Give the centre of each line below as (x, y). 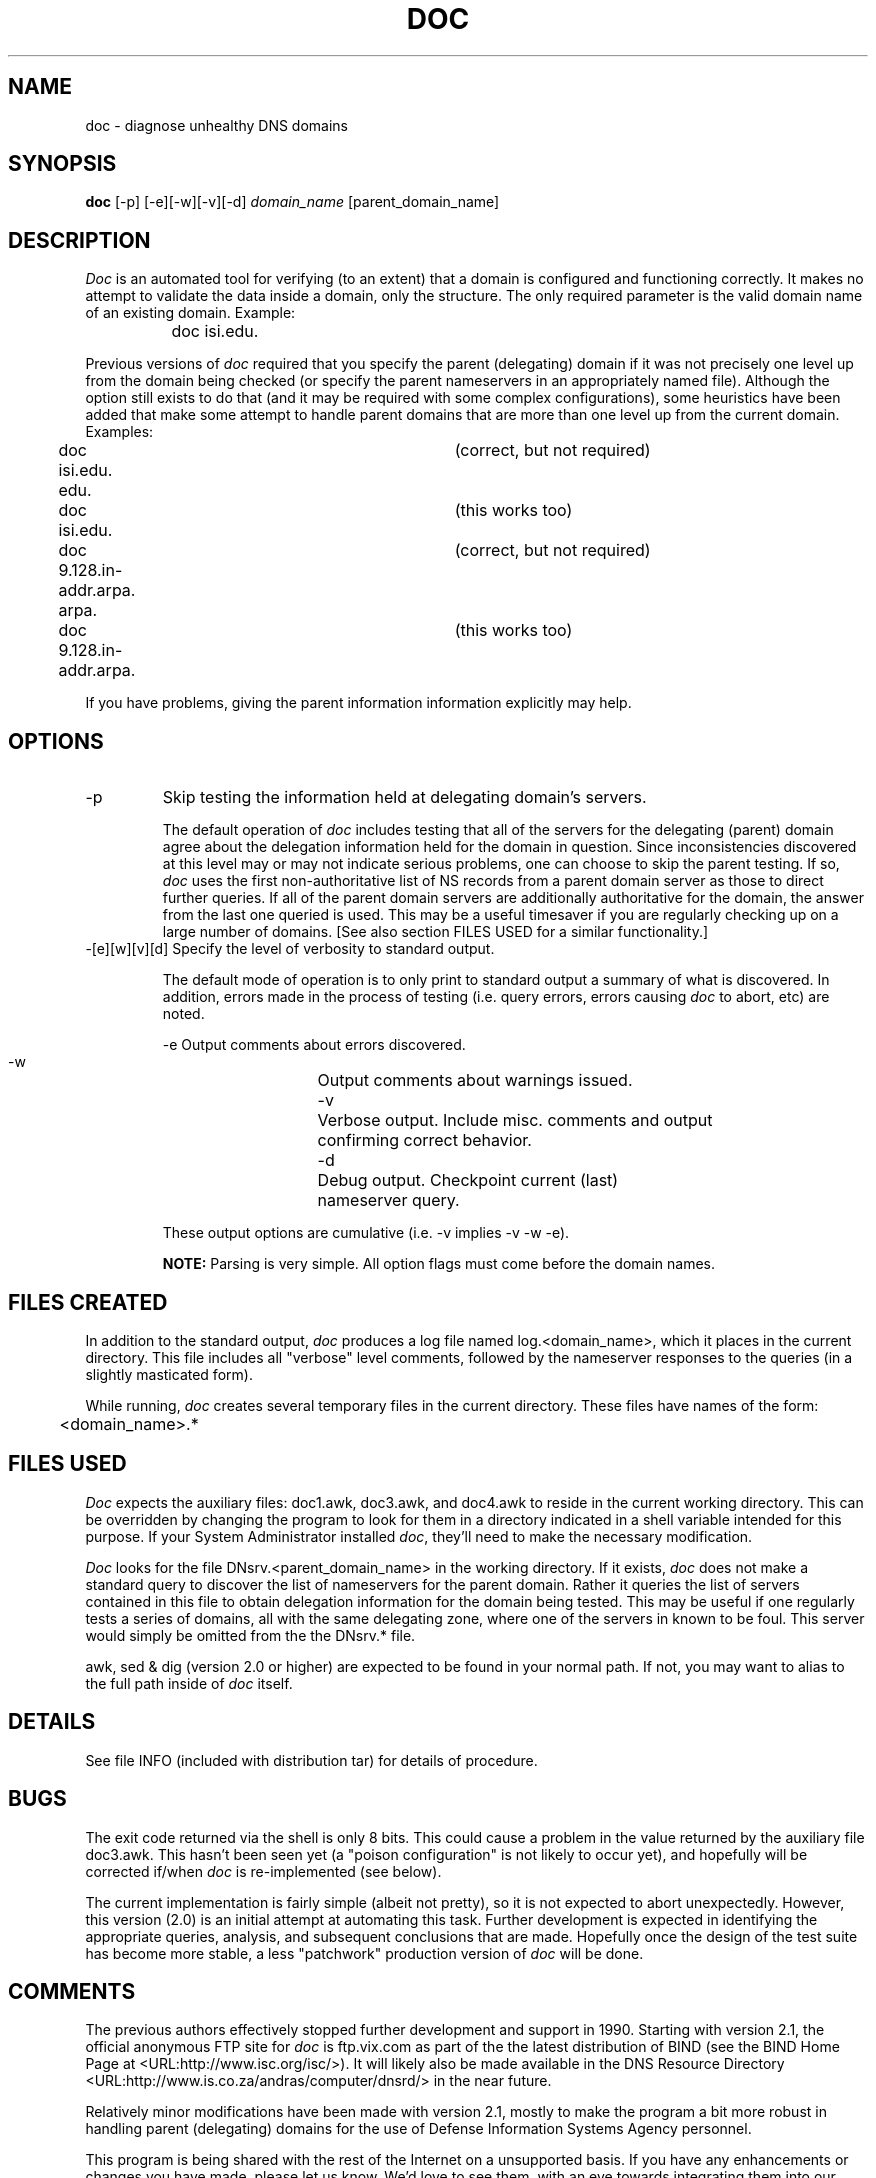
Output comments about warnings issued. (475, 1080)
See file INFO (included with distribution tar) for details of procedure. (311, 1760)
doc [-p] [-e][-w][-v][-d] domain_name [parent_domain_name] (292, 202)
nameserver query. (388, 1200)
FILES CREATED (88, 1302)
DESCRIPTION (79, 240)
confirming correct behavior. (424, 1140)
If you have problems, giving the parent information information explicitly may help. (358, 703)
